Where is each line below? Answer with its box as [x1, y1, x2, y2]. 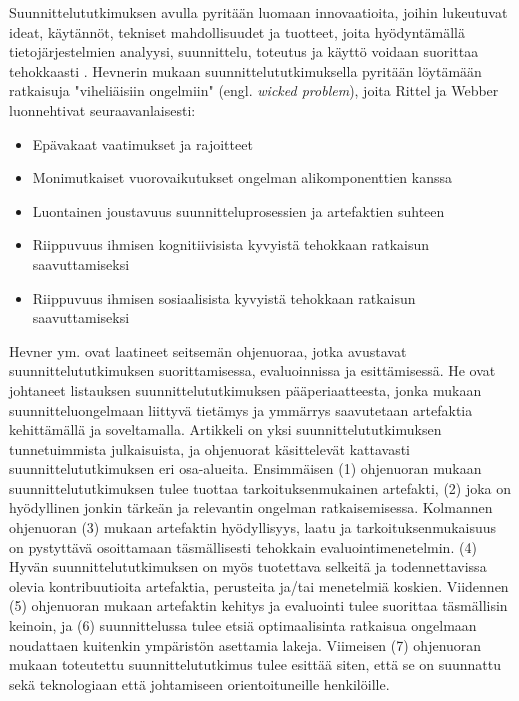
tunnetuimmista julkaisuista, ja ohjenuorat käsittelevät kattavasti [9, 438, 411, 459]
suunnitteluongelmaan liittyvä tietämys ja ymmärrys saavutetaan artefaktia [9, 399, 473, 420]
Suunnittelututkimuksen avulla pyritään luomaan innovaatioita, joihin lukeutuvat [9, 2, 508, 22]
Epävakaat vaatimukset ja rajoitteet [32, 133, 253, 154]
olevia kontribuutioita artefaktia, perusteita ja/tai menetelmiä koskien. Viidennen [9, 575, 509, 596]
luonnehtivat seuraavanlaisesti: [9, 99, 196, 120]
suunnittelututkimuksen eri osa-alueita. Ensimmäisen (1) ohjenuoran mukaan [9, 458, 482, 479]
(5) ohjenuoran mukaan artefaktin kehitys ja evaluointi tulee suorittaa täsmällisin [9, 595, 508, 616]
